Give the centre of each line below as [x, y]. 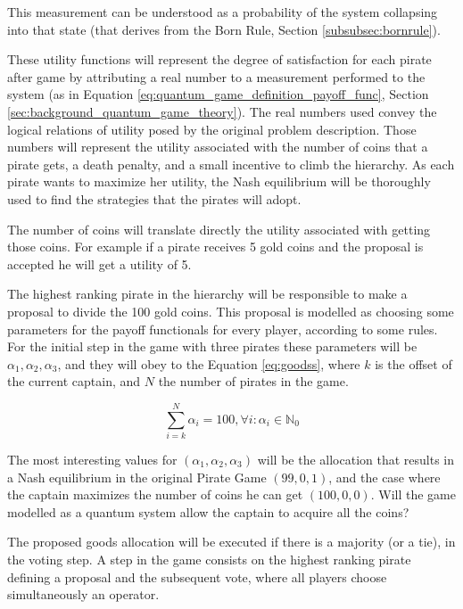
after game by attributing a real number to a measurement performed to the [216, 76]
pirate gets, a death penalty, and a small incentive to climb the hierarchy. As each [231, 164]
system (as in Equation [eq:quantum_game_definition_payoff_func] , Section [218, 94]
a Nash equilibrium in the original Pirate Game [137, 477]
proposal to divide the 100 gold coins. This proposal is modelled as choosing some [231, 311]
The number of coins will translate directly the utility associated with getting [219, 229]
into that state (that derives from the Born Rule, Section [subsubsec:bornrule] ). [224, 29]
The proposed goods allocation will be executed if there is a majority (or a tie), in [231, 542]
